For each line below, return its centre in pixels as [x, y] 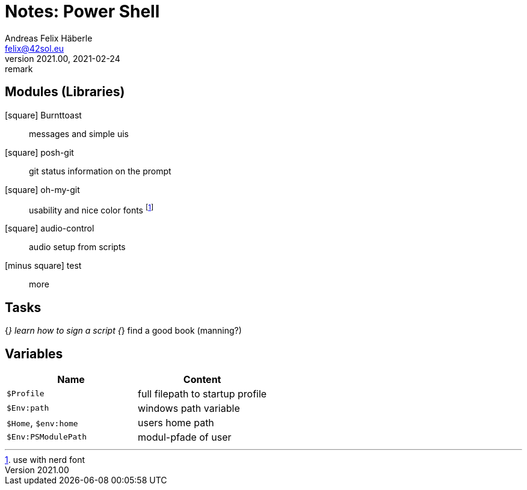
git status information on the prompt [100, 171]
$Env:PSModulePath [47, 437]
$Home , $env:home [42, 422]
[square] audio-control [50, 228]
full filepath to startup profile [202, 394]
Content [202, 379]
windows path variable [189, 408]
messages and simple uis [79, 133]
